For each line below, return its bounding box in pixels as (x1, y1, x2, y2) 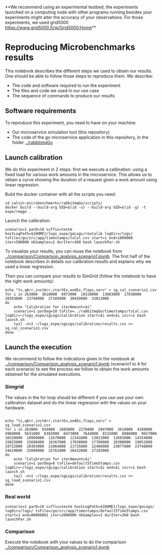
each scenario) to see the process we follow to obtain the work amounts (5, 366, 149, 372)
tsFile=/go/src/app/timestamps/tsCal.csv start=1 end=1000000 (5, 235, 133, 240)
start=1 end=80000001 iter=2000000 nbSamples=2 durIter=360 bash (5, 512, 139, 518)
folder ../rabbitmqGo (12, 139, 53, 145)
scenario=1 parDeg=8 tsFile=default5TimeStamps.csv (14, 460, 120, 466)
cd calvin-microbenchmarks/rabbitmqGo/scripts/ (5, 201, 103, 206)
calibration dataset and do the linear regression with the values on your (5, 399, 147, 405)
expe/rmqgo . (5, 209, 31, 214)
